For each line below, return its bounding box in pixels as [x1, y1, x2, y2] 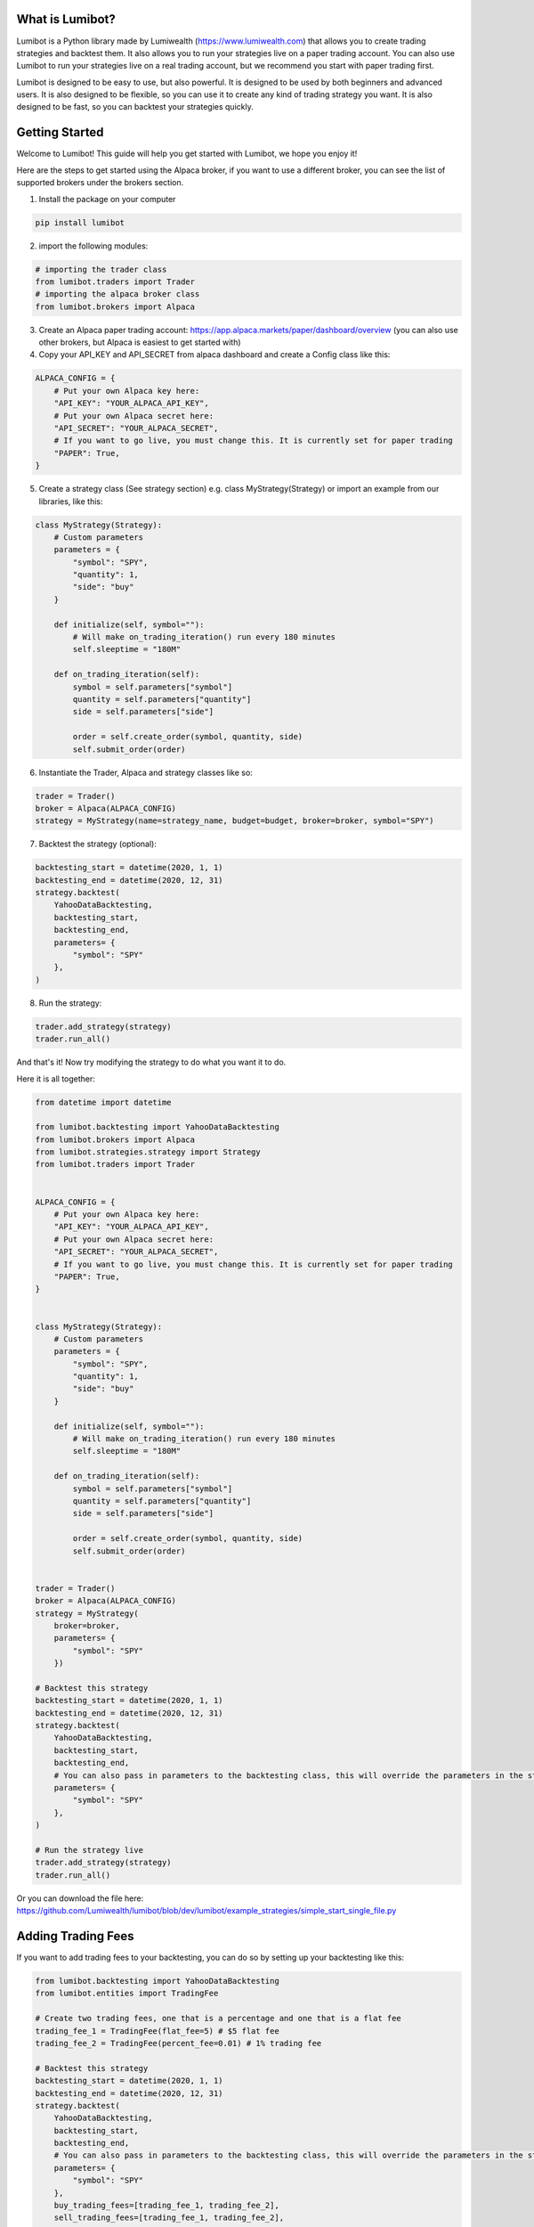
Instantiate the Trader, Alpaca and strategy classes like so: [38, 767, 253, 778]
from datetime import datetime [35, 1097, 173, 1107]
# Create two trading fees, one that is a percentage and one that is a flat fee [35, 2013, 402, 2024]
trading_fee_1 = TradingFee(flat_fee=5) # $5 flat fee [35, 2026, 279, 2035]
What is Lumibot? [16, 12, 116, 27]
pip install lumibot [35, 217, 125, 227]
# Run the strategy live [35, 1845, 144, 1855]
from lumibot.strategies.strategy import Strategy [35, 1147, 262, 1157]
